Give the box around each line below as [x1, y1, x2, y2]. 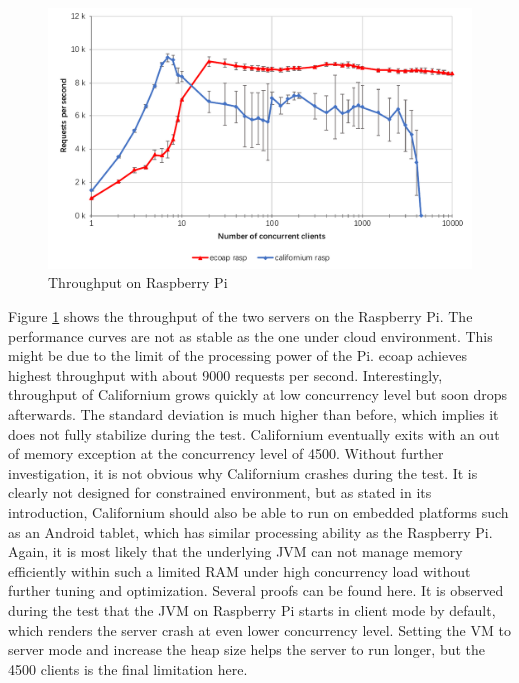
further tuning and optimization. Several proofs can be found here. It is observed [8, 580, 504, 601]
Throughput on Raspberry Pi [48, 272, 228, 293]
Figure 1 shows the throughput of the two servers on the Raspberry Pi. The [8, 306, 473, 327]
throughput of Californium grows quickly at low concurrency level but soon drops [8, 384, 508, 405]
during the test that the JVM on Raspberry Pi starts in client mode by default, [8, 599, 496, 620]
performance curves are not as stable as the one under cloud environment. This [8, 325, 493, 346]
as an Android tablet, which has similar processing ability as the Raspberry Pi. [8, 521, 493, 542]
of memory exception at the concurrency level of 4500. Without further [8, 443, 444, 464]
